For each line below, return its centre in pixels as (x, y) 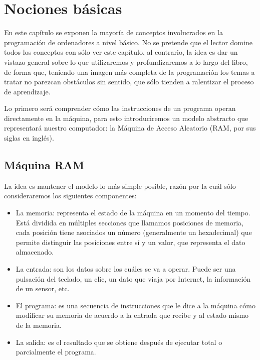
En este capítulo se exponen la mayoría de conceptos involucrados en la (113, 32)
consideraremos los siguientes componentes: (70, 196)
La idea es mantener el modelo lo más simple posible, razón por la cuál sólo (120, 186)
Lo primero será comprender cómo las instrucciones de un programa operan (120, 108)
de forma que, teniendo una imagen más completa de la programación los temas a (129, 72)
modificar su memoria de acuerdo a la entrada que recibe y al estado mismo (132, 315)
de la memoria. (39, 325)
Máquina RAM (44, 165)
